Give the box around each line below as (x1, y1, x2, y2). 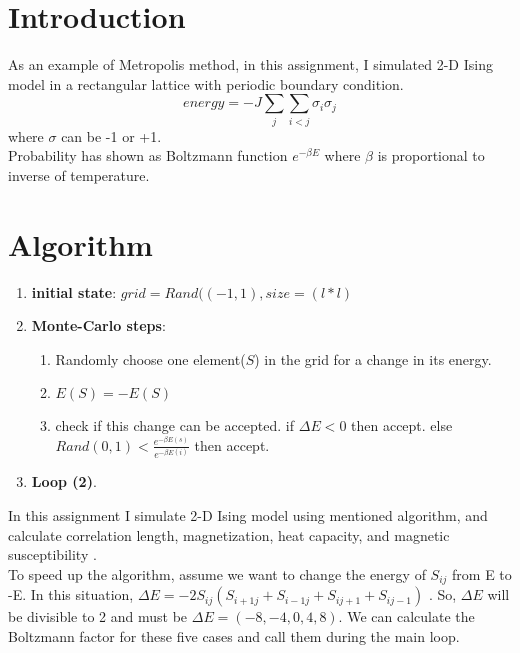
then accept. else (351, 415, 453, 436)
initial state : (31, 281, 117, 302)
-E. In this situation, (8, 584, 134, 605)
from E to (452, 563, 512, 584)
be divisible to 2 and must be (8, 606, 188, 627)
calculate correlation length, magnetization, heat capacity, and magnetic (8, 524, 450, 545)
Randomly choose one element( (55, 348, 246, 369)
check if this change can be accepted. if (55, 415, 295, 436)
